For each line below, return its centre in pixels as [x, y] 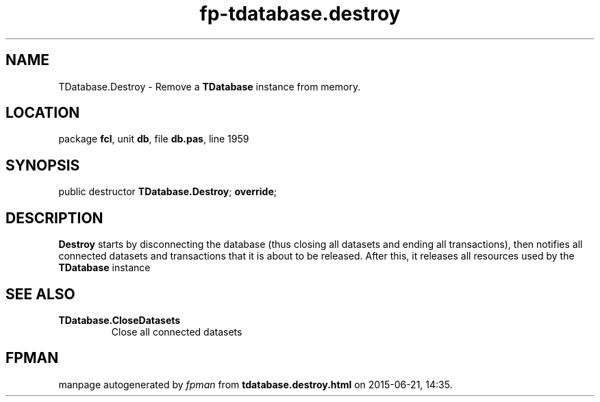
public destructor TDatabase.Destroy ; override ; [167, 192]
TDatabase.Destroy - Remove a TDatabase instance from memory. [210, 86]
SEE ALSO [40, 294]
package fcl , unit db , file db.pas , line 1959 [154, 139]
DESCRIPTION [54, 218]
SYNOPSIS [43, 165]
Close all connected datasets [177, 331]
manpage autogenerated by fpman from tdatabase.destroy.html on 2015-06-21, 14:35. [255, 384]
